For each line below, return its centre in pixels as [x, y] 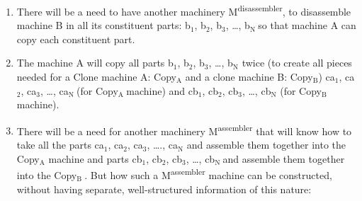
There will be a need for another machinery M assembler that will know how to [184, 130]
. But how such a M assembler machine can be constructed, [208, 174]
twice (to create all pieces [297, 63]
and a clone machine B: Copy [249, 77]
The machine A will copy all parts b [95, 63]
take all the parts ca [60, 145]
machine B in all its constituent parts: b [103, 25]
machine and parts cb [95, 158]
